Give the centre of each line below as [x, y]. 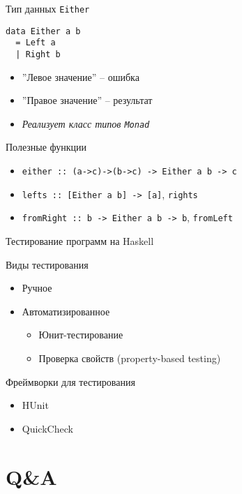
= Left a [36, 43]
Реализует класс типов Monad [86, 123]
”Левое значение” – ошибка [81, 76]
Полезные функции [46, 147]
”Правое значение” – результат [87, 100]
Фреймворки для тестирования [70, 381]
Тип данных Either [48, 8]
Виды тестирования [47, 264]
